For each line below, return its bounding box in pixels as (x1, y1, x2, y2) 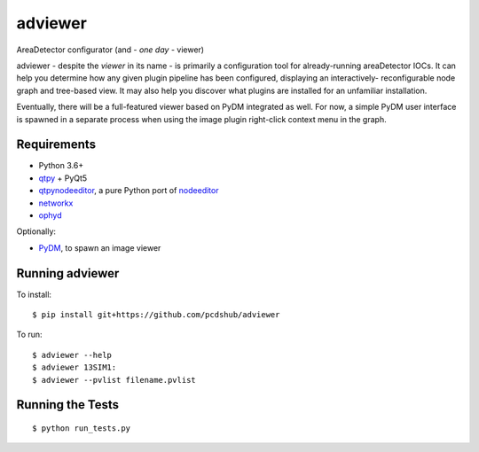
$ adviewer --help (32, 350, 113, 360)
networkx (38, 198, 74, 208)
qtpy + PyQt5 (38, 173, 88, 183)
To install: (16, 289, 52, 300)
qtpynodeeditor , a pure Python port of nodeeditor (38, 185, 219, 196)
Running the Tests (16, 397, 120, 412)
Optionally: (16, 226, 57, 237)
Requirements (16, 137, 97, 152)
